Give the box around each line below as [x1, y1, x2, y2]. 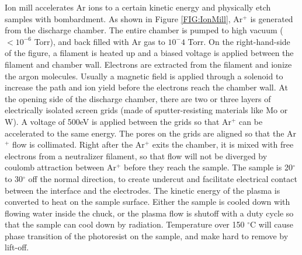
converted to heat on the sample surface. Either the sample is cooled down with [5, 195, 290, 208]
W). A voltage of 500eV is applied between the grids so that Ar [5, 115, 232, 127]
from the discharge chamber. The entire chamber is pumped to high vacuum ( [5, 24, 283, 36]
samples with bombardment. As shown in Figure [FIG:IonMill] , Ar [5, 12, 243, 25]
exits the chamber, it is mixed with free [152, 138, 294, 151]
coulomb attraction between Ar [5, 161, 117, 173]
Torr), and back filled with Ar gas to [34, 35, 165, 47]
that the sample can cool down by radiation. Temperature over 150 [5, 218, 245, 230]
